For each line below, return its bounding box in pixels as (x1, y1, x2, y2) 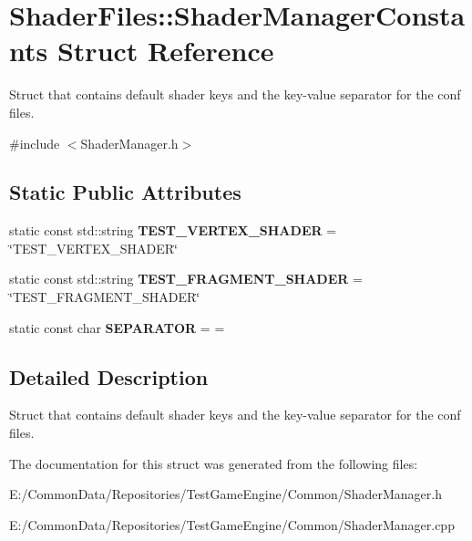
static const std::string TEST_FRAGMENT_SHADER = (9, 269, 363, 288)
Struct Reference (56, 32, 274, 69)
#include (9, 133, 60, 152)
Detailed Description (9, 362, 209, 390)
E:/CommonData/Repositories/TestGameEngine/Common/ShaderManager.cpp (9, 515, 455, 534)
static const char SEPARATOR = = (9, 317, 225, 337)
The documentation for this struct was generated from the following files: (9, 453, 418, 473)
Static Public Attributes (9, 178, 241, 206)
